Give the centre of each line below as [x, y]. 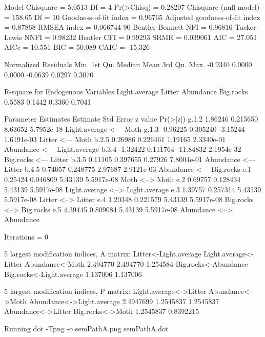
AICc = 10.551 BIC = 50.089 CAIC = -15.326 [77, 47]
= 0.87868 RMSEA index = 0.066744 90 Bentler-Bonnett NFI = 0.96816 [118, 27]
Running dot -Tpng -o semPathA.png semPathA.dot [86, 329]
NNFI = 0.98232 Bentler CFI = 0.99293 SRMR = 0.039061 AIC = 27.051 [141, 37]
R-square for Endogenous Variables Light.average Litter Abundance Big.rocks [126, 92]
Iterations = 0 [26, 236]
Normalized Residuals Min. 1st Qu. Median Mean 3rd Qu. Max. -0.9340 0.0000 [128, 64]
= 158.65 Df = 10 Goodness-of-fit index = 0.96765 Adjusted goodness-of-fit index [132, 17]
